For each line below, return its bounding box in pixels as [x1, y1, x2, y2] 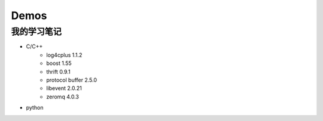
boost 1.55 [46, 60, 72, 67]
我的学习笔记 [11, 26, 62, 37]
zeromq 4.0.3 [46, 93, 79, 100]
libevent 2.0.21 [46, 85, 82, 92]
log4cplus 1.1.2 [46, 51, 83, 58]
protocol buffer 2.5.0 [46, 76, 97, 83]
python [26, 104, 44, 111]
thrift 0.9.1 [46, 68, 71, 75]
